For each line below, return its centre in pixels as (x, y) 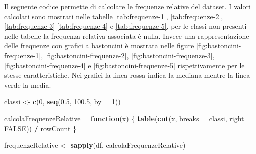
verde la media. (28, 85)
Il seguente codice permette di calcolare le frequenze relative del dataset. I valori (127, 6)
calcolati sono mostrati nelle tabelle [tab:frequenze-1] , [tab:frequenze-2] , (114, 16)
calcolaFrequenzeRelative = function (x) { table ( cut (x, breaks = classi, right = (128, 118)
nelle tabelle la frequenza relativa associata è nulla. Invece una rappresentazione (127, 36)
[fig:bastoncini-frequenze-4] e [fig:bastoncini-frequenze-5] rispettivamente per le (124, 65)
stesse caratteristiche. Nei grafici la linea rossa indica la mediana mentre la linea (127, 75)
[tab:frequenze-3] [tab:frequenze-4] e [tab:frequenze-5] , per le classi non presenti (125, 26)
